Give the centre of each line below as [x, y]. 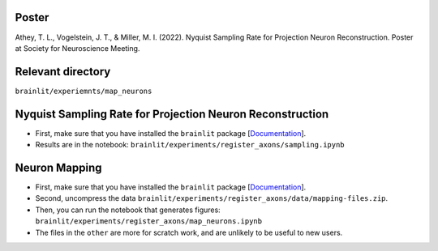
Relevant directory [63, 72]
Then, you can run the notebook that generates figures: [128, 210]
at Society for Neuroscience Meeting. [77, 48]
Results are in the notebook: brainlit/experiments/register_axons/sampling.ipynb [190, 145]
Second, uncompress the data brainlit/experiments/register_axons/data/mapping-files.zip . [212, 198]
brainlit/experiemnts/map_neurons [84, 91]
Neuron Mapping [58, 167]
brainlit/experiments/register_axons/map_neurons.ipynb [149, 221]
